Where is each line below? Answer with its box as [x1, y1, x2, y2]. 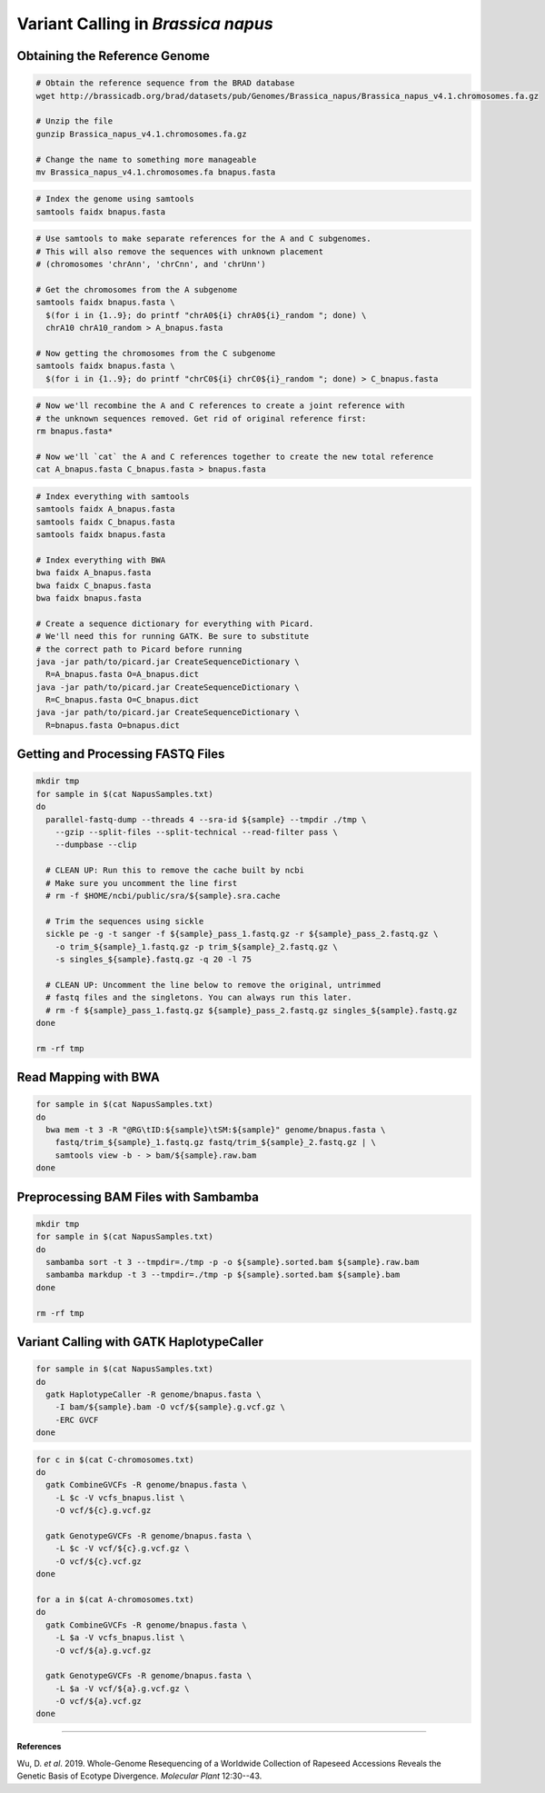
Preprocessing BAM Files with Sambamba [16, 1189, 259, 1204]
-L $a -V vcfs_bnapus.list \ [54, 1632, 185, 1643]
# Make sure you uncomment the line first [45, 878, 238, 888]
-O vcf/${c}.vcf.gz [54, 1556, 143, 1567]
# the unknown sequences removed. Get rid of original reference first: [35, 413, 367, 423]
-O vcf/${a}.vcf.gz [54, 1696, 143, 1707]
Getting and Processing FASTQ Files [16, 746, 225, 762]
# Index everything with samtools [35, 491, 190, 502]
